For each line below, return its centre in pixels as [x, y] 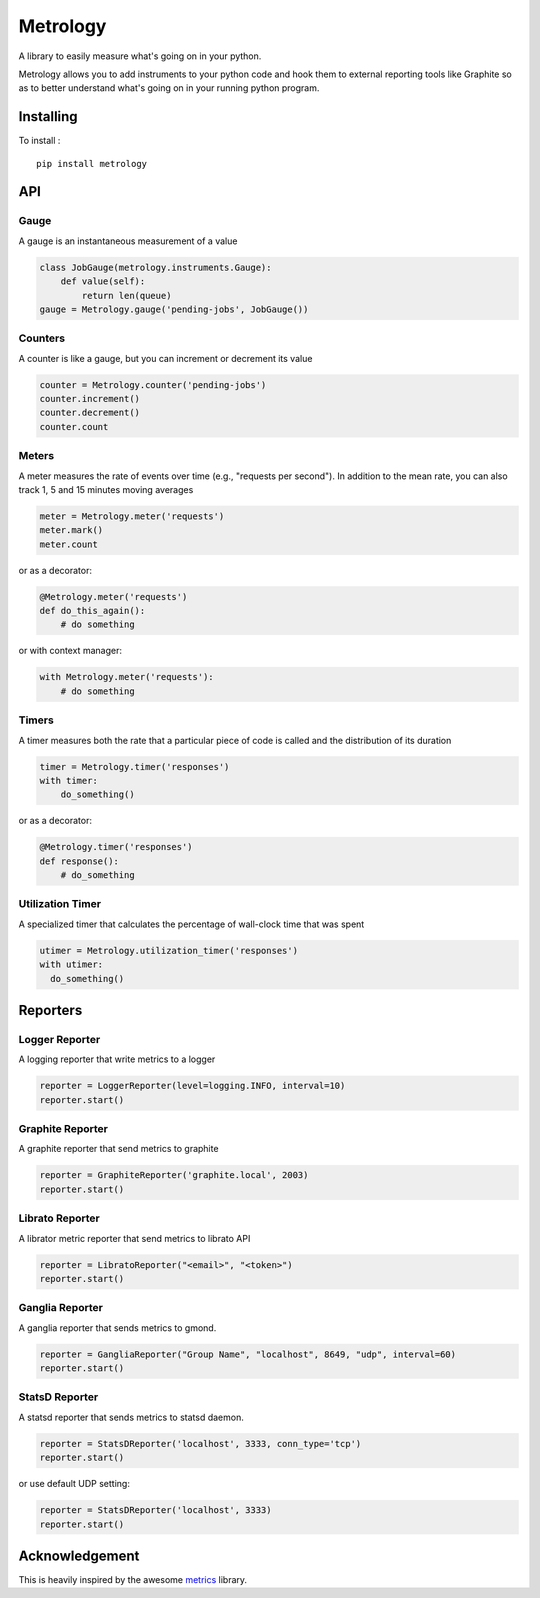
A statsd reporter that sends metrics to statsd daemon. [131, 1417]
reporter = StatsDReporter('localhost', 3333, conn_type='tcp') [200, 1443]
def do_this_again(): [92, 611]
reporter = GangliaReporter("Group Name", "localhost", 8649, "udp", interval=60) [248, 1354]
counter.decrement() [89, 413]
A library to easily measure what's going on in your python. [140, 56]
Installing [48, 116]
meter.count [69, 544]
